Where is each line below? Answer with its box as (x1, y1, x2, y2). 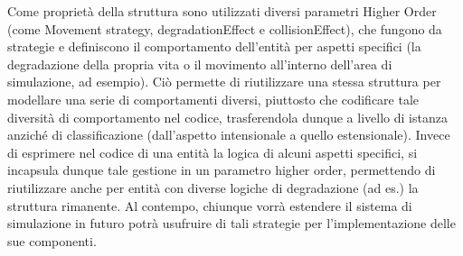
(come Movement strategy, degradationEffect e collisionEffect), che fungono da (7, 19, 442, 38)
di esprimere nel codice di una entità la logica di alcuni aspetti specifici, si (7, 142, 418, 161)
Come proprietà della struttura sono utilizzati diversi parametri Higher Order (7, 2, 437, 20)
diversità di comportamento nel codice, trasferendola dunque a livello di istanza (7, 107, 448, 126)
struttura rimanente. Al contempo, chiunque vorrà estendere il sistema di (7, 196, 412, 215)
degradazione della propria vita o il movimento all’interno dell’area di (7, 54, 392, 73)
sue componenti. (7, 231, 97, 250)
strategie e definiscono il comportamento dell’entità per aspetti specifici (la (7, 37, 421, 56)
